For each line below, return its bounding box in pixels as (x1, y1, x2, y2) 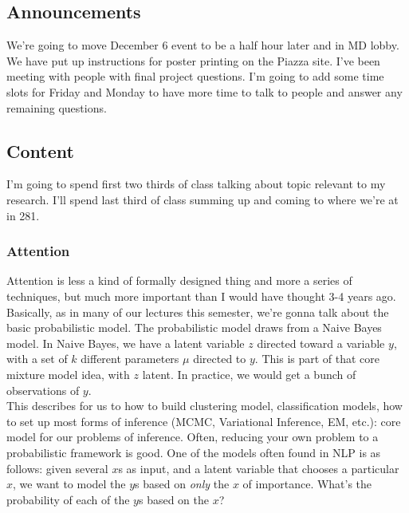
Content (6, 138, 74, 163)
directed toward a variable (257, 334, 385, 351)
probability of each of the (6, 491, 130, 507)
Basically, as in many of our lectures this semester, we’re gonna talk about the (6, 303, 389, 320)
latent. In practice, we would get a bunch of (142, 365, 356, 382)
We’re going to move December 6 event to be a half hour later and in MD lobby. (6, 37, 399, 53)
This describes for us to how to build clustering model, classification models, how (6, 397, 403, 414)
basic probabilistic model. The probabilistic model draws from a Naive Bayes (6, 319, 382, 336)
